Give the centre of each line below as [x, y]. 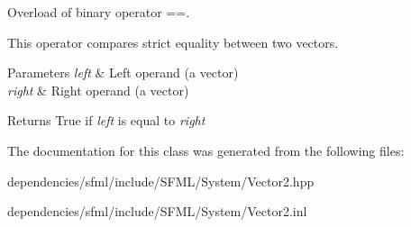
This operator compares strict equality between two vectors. [173, 42]
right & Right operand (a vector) [98, 90]
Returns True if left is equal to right [106, 120]
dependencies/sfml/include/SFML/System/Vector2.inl [157, 211]
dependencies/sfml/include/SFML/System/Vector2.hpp [161, 181]
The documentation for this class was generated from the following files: [206, 150]
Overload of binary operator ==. [99, 12]
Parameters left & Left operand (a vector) [123, 73]
